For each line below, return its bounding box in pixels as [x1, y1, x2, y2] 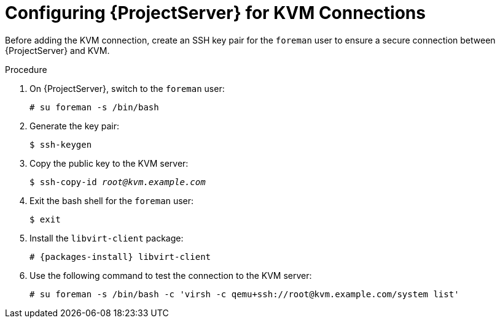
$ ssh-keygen [29, 139, 92, 150]
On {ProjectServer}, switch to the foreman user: [29, 83, 225, 94]
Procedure [5, 64, 47, 75]
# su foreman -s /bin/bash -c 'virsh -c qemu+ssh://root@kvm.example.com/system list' [29, 289, 459, 299]
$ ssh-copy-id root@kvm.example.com [29, 177, 206, 187]
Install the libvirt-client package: [29, 232, 184, 243]
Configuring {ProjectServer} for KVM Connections [5, 2, 426, 23]
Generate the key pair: [29, 120, 120, 131]
